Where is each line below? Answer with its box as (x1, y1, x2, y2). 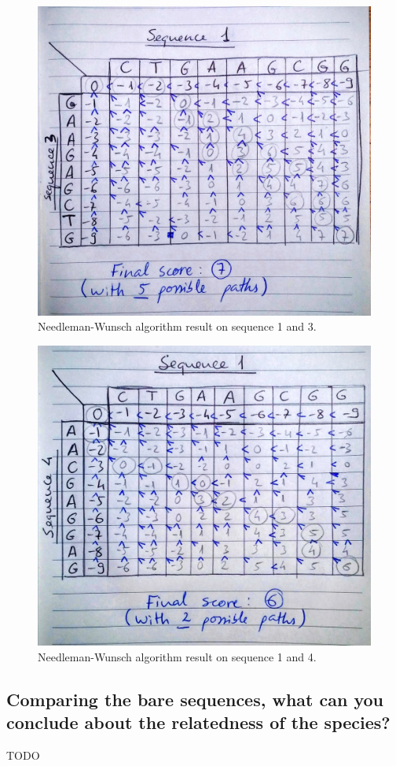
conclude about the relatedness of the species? (6, 710, 390, 735)
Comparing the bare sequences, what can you (6, 687, 383, 712)
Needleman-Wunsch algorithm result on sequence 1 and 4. (38, 649, 317, 665)
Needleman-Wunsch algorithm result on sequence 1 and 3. (38, 318, 317, 335)
